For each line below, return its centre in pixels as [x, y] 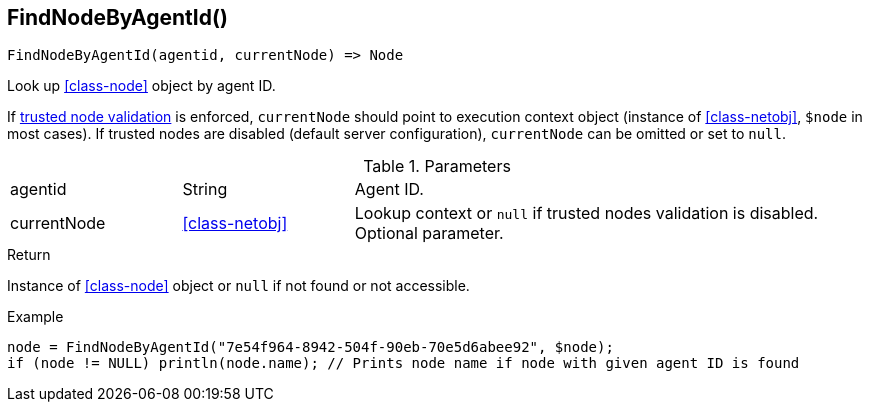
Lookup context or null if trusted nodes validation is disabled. [586, 213]
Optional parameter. [429, 233]
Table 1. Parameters [437, 166]
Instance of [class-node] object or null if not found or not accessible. [238, 286]
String [205, 189]
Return [29, 255]
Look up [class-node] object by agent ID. [141, 86]
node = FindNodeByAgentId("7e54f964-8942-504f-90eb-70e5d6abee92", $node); [310, 347]
